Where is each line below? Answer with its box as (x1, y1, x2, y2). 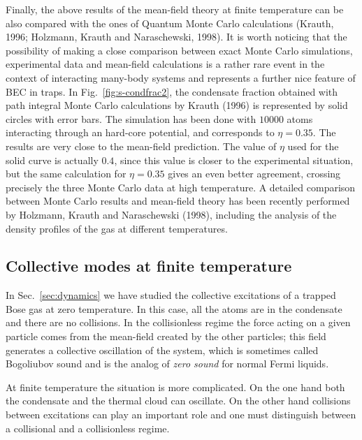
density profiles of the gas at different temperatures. (6, 221, 228, 235)
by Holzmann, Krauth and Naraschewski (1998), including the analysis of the (6, 207, 337, 221)
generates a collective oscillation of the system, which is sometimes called (6, 342, 319, 357)
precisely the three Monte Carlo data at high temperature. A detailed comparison (6, 179, 356, 194)
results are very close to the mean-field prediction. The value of (6, 138, 277, 153)
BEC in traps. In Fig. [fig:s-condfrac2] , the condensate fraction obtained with (6, 84, 338, 98)
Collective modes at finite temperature (6, 255, 292, 277)
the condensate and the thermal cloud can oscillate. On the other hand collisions (6, 393, 351, 408)
